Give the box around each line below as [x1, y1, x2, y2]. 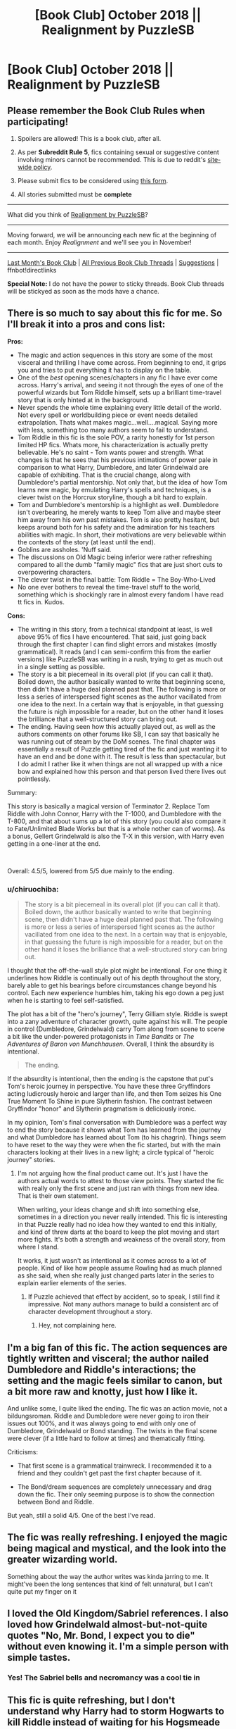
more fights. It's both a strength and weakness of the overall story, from [17, 1235, 226, 1244]
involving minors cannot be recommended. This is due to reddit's [17, 156, 206, 163]
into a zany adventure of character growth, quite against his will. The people [7, 1018, 228, 1026]
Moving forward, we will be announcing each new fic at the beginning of [7, 231, 217, 239]
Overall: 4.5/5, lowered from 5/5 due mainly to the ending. [7, 866, 175, 875]
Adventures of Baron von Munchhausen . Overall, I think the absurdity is [7, 1040, 214, 1049]
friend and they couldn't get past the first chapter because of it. [17, 1468, 202, 1477]
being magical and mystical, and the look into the [7, 1542, 227, 1554]
